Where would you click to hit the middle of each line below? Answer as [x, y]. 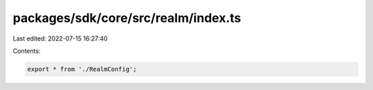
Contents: [27, 51]
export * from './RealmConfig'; [82, 69]
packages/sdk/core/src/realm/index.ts [127, 18]
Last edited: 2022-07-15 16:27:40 [60, 38]
